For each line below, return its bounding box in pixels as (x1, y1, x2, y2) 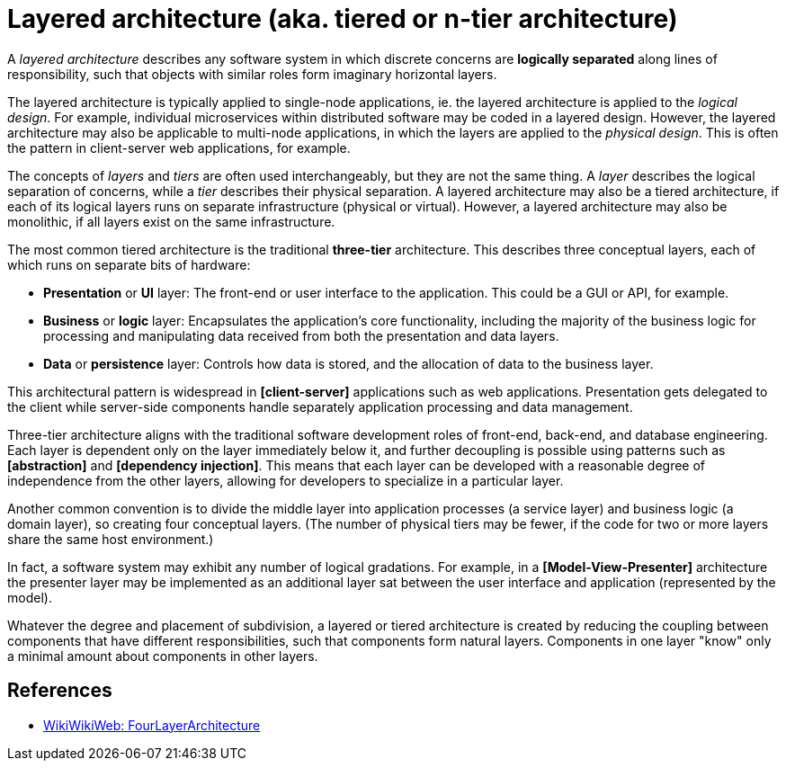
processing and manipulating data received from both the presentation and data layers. (43, 327, 559, 344)
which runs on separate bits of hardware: (7, 256, 251, 272)
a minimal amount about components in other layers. (7, 647, 318, 664)
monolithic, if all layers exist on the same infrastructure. (7, 213, 335, 229)
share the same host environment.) (7, 531, 214, 547)
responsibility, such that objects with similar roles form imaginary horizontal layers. (7, 66, 497, 82)
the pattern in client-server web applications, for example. (7, 139, 351, 156)
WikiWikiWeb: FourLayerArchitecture (43, 717, 261, 733)
